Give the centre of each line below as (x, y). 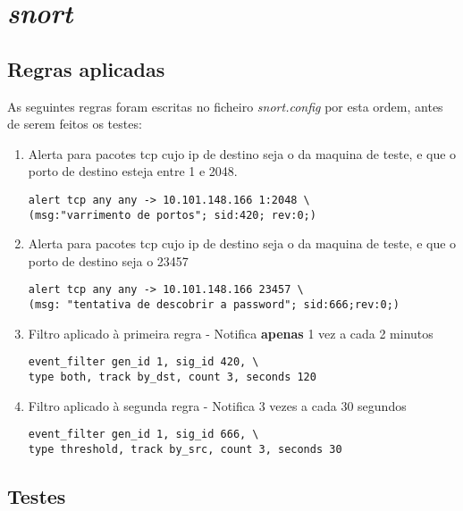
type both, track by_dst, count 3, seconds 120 (172, 377)
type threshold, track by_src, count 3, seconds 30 (185, 449)
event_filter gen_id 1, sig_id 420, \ (143, 362)
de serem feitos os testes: (75, 124)
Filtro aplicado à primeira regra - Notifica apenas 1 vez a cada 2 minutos (231, 333)
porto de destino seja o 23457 (108, 260)
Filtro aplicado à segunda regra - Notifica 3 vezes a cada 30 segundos (217, 405)
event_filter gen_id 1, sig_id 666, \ (143, 435)
